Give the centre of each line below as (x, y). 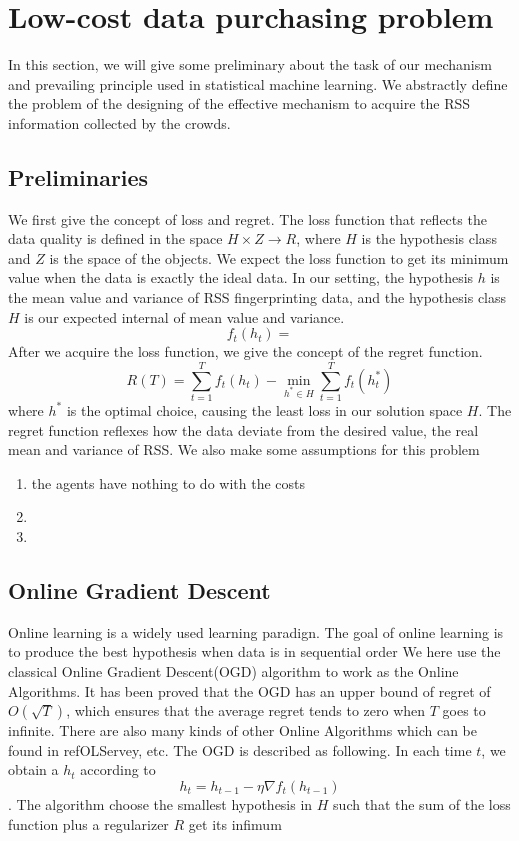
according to (118, 769)
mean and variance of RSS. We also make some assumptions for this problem (244, 449)
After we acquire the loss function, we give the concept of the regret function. (245, 351)
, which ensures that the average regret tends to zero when (246, 710)
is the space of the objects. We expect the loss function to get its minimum (279, 257)
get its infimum (235, 823)
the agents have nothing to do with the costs (168, 482)
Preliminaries (78, 176)
